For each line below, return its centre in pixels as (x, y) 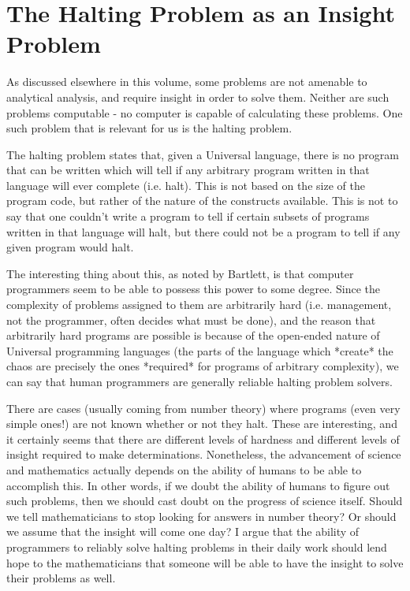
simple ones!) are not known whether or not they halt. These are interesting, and (202, 424)
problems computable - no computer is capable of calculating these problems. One (205, 112)
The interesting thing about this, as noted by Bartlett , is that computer (180, 273)
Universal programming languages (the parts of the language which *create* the (200, 350)
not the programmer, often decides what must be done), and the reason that (191, 320)
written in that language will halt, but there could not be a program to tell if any (203, 231)
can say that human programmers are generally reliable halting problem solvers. (199, 381)
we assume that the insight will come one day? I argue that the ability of (183, 532)
